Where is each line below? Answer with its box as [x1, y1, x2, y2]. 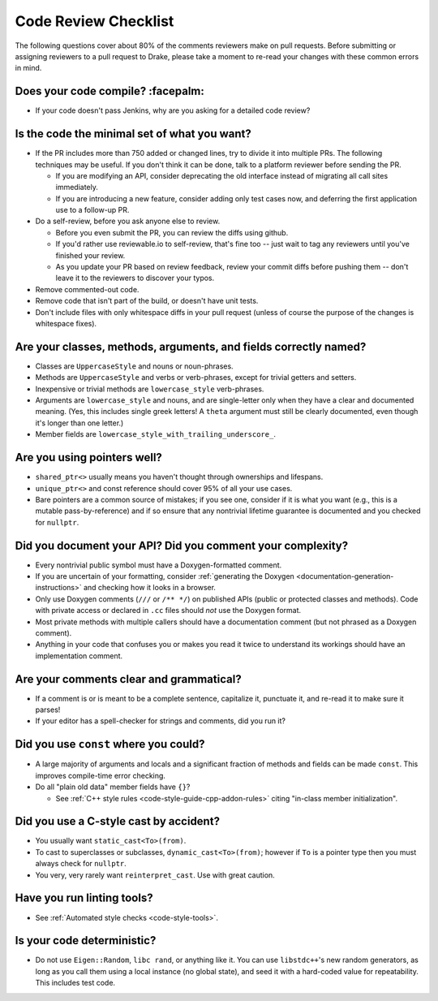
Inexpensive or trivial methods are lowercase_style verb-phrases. [35, 384, 264, 394]
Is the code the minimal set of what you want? [15, 127, 251, 141]
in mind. [15, 63, 42, 73]
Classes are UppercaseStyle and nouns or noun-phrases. [35, 361, 234, 371]
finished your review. [55, 250, 126, 260]
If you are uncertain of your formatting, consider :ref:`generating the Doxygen [35, 572, 295, 581]
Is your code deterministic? [15, 934, 157, 947]
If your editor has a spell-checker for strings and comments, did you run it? [35, 716, 286, 726]
